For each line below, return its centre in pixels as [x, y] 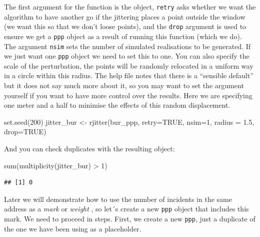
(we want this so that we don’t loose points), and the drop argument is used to [125, 26]
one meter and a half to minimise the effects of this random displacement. [117, 105]
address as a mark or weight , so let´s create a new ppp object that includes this [126, 209]
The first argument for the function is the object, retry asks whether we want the [130, 7]
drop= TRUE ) [25, 132]
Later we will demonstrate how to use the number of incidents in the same [118, 199]
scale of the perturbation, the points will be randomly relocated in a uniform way [129, 65]
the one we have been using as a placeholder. [73, 228]
